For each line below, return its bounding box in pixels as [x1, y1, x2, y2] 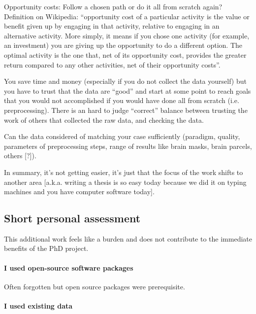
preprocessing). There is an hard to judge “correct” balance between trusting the [4, 105, 248, 115]
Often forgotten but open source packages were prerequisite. [4, 281, 185, 291]
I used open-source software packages [4, 262, 133, 273]
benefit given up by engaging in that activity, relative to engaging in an [4, 21, 220, 31]
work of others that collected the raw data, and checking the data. [4, 114, 204, 125]
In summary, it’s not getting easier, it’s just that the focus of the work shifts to [4, 167, 243, 177]
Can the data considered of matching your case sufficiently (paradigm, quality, [4, 131, 240, 141]
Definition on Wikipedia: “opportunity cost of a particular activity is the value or [4, 11, 250, 21]
